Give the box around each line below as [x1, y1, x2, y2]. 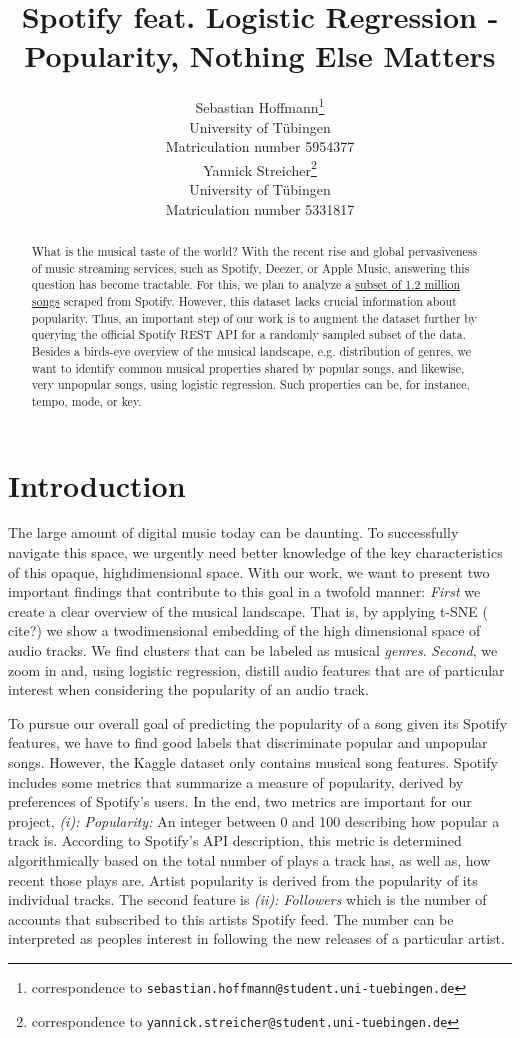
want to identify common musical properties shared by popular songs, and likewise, [31, 359, 465, 376]
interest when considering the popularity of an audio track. [8, 679, 369, 700]
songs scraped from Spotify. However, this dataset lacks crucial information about [31, 292, 457, 309]
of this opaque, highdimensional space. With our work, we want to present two [8, 561, 490, 582]
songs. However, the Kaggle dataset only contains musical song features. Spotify [8, 752, 498, 773]
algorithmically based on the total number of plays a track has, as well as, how [8, 849, 491, 870]
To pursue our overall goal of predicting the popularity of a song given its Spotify [8, 712, 508, 733]
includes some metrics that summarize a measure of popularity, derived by [8, 771, 464, 792]
